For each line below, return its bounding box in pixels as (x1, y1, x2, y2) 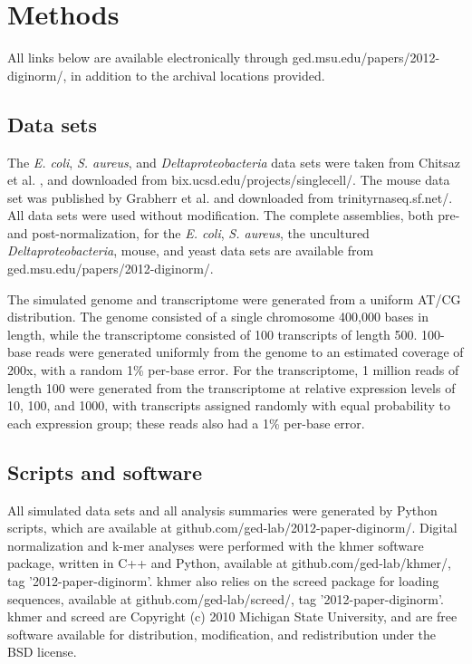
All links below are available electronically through (7, 48, 289, 67)
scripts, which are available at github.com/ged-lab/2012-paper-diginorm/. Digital (7, 518, 458, 537)
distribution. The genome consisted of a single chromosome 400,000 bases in (7, 307, 429, 326)
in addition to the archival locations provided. (71, 65, 325, 84)
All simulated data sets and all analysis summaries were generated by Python (7, 500, 438, 519)
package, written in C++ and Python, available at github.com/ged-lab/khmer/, (7, 553, 451, 573)
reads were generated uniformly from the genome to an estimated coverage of (35, 342, 464, 361)
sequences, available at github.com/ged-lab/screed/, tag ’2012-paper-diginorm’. (7, 589, 444, 608)
